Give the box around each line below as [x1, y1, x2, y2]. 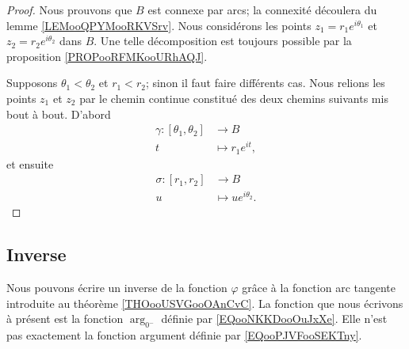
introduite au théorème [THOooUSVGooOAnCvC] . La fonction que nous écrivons [6, 294, 403, 311]
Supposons [6, 74, 58, 91]
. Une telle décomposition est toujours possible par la [94, 32, 352, 49]
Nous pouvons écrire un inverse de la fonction [6, 279, 227, 296]
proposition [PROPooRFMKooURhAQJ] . [6, 47, 208, 64]
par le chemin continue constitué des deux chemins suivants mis [79, 89, 388, 106]
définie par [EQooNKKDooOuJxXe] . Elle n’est [161, 310, 388, 327]
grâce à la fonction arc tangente [242, 279, 396, 296]
